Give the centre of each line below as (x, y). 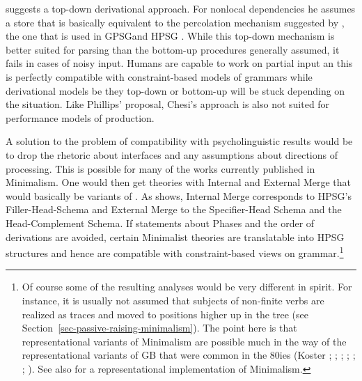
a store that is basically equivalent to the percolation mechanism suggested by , (175, 22)
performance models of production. (80, 117)
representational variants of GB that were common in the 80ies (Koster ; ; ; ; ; (189, 355)
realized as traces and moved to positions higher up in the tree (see (165, 314)
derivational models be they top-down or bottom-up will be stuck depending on (175, 90)
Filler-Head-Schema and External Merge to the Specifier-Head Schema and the (174, 209)
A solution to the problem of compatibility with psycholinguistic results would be (179, 141)
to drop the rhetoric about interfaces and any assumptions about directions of (172, 154)
